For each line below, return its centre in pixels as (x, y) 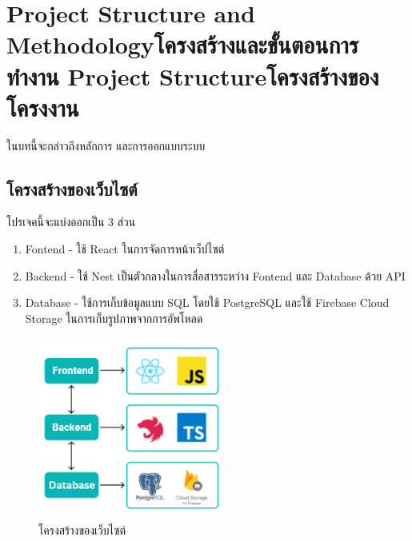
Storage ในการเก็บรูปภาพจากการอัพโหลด (114, 318)
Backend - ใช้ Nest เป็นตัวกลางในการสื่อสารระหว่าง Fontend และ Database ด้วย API (215, 275)
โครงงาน (43, 107)
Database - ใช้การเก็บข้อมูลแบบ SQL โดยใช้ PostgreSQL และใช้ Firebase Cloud (207, 302)
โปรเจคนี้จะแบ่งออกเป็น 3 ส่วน (71, 222)
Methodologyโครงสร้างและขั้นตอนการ (183, 44)
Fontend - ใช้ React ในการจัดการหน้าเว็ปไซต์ (125, 249)
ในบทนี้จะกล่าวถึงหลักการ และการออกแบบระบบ (106, 145)
